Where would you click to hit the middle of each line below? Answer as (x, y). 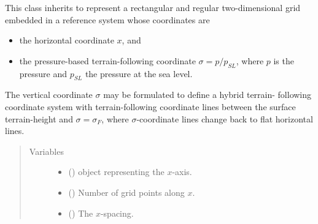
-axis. (182, 172)
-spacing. (117, 213)
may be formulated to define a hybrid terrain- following (207, 95)
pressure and (43, 73)
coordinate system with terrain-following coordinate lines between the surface (150, 106)
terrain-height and (39, 118)
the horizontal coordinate (67, 40)
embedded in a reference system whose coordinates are (107, 19)
